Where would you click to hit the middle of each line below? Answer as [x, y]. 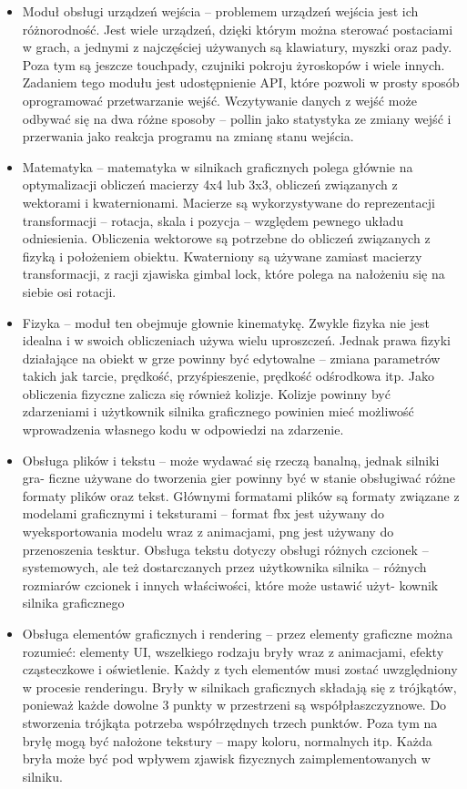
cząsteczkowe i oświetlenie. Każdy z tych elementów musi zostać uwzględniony [240, 669]
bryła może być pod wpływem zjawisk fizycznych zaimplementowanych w [226, 758]
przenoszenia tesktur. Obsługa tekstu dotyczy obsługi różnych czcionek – [225, 549]
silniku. [42, 776]
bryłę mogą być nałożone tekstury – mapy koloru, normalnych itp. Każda [227, 740]
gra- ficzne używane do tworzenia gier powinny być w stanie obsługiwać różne [239, 478]
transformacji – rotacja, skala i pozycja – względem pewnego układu [213, 220]
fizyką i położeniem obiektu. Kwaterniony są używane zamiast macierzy [222, 256]
